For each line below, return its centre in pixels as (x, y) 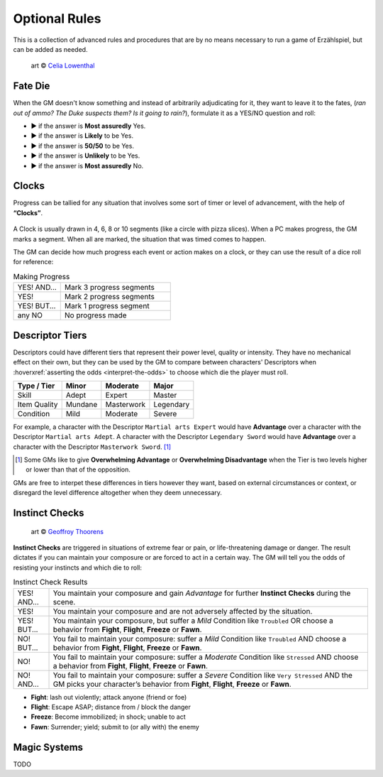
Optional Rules (57, 18)
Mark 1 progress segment (107, 306)
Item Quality (38, 404)
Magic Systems (48, 747)
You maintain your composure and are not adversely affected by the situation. (183, 611)
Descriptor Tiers (50, 335)
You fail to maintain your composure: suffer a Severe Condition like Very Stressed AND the (202, 675)
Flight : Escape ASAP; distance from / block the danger (111, 707)
